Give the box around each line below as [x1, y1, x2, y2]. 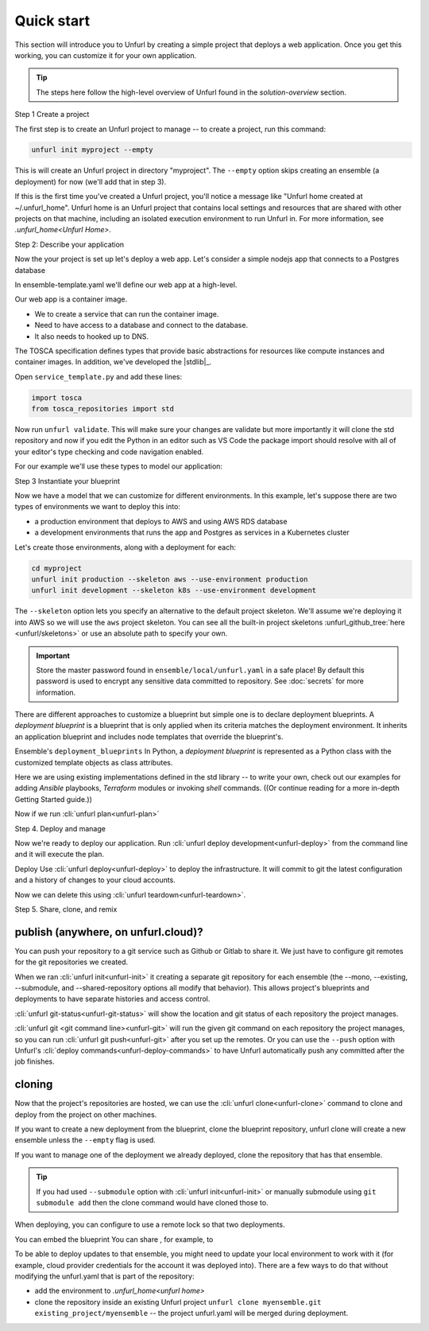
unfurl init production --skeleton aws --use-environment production [31, 574, 308, 584]
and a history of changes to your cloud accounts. [14, 875, 176, 885]
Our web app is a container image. [14, 294, 128, 304]
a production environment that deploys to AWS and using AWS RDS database [34, 516, 288, 526]
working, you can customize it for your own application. [14, 50, 197, 60]
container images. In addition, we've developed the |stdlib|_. [14, 357, 212, 367]
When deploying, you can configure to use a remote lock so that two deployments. [14, 1220, 285, 1229]
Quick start [14, 12, 91, 29]
